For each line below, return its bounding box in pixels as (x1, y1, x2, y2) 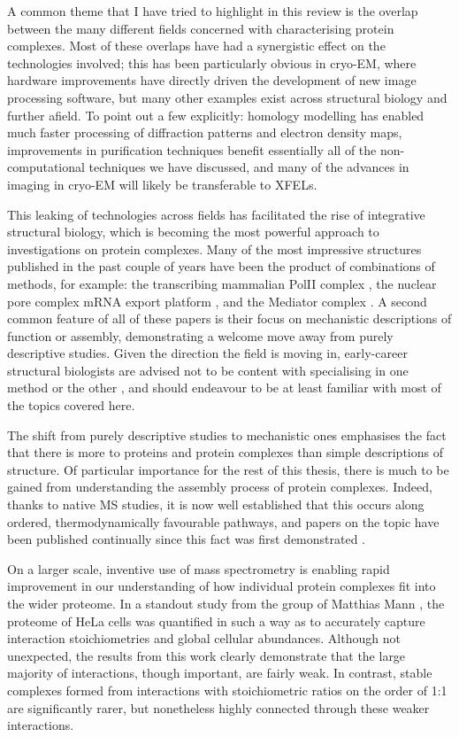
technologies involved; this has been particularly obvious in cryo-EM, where (7, 53, 417, 72)
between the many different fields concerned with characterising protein (7, 19, 394, 37)
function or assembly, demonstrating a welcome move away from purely (7, 326, 394, 345)
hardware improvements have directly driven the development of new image (7, 71, 417, 89)
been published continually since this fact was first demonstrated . (7, 530, 366, 548)
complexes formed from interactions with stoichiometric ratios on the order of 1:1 (7, 680, 448, 699)
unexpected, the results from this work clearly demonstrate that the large (7, 646, 406, 664)
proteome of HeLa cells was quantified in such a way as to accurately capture (7, 611, 425, 630)
